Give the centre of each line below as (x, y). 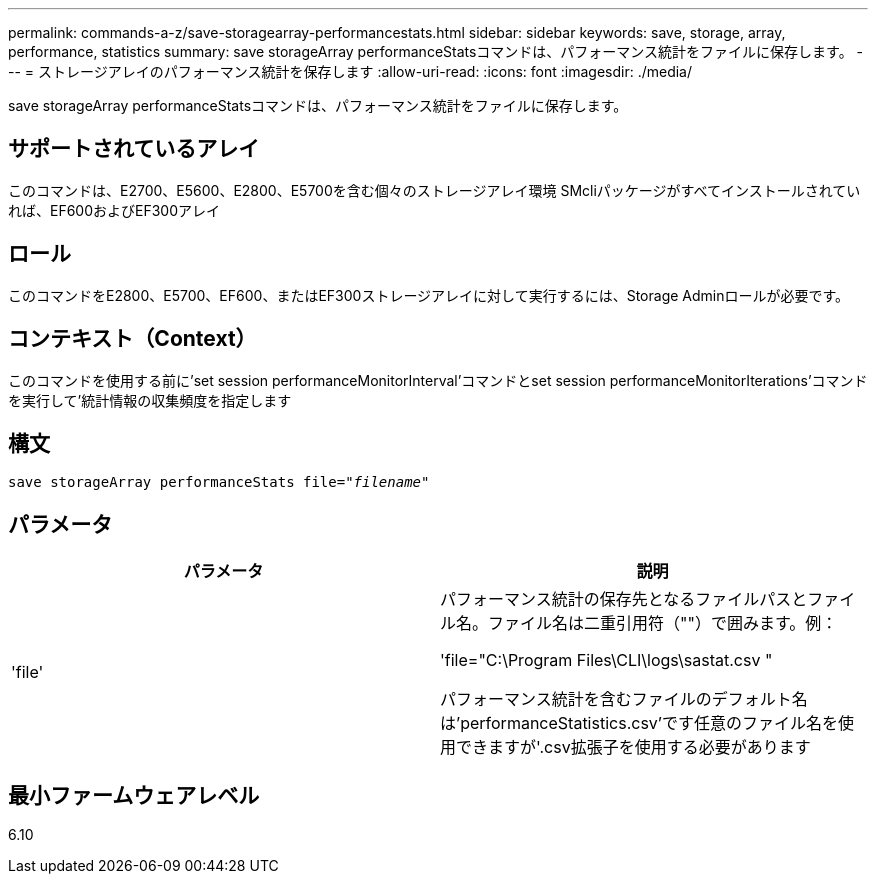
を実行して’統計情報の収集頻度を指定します (150, 400)
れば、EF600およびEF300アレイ (114, 210)
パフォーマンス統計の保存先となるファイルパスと (624, 599)
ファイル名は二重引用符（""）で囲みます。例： (663, 623)
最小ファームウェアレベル (134, 795)
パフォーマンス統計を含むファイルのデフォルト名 (624, 699)
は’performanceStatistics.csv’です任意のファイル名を (639, 723)
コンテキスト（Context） (132, 339)
